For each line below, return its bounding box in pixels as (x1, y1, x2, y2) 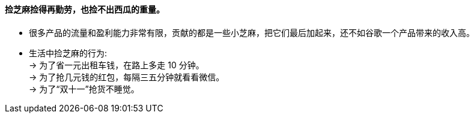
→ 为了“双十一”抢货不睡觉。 (29, 83, 139, 94)
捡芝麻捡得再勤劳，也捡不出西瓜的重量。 (5, 4, 165, 14)
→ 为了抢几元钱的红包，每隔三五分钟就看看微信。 (29, 71, 225, 82)
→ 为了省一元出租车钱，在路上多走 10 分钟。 (29, 59, 204, 70)
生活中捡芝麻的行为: (29, 47, 108, 58)
